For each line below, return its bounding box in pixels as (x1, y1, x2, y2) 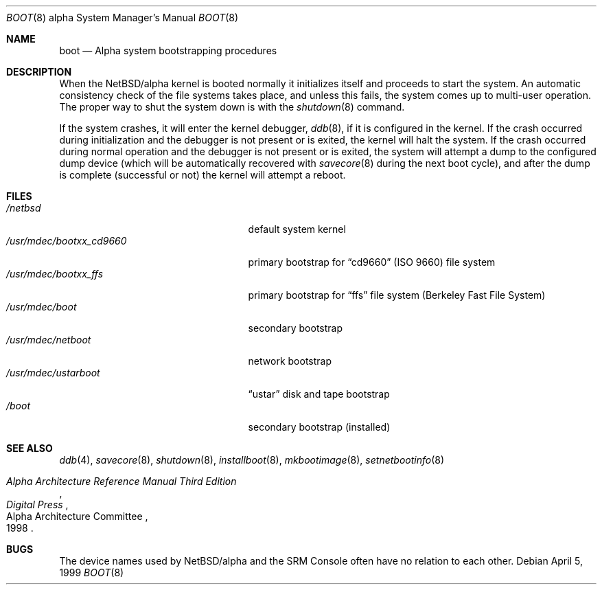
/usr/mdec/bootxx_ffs (6, 268, 104, 280)
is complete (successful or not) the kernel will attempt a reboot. (59, 169, 346, 181)
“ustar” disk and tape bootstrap (248, 388, 390, 400)
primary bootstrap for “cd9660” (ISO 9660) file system (248, 256, 496, 268)
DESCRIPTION (6, 66, 72, 78)
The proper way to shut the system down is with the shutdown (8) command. (59, 101, 405, 113)
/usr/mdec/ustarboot (6, 367, 100, 378)
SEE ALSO (6, 442, 53, 454)
